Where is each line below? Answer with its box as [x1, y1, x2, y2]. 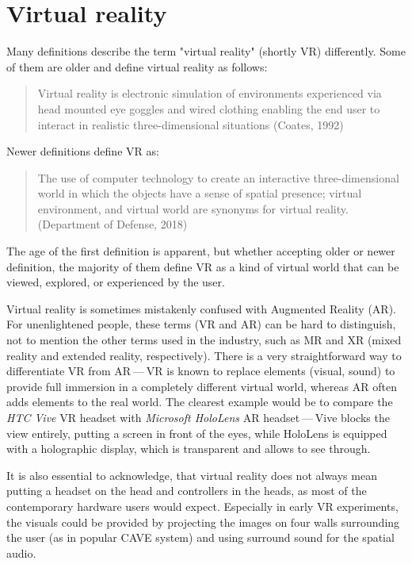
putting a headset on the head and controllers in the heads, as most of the [6, 482, 367, 499]
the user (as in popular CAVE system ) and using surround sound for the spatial [6, 529, 395, 546]
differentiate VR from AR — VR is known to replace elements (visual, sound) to [6, 363, 395, 379]
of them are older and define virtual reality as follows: [6, 58, 268, 75]
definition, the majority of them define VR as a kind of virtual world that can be [6, 258, 399, 274]
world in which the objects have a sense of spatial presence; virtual [37, 185, 362, 201]
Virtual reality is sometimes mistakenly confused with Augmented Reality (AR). [6, 300, 396, 317]
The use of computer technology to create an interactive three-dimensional [37, 169, 399, 186]
